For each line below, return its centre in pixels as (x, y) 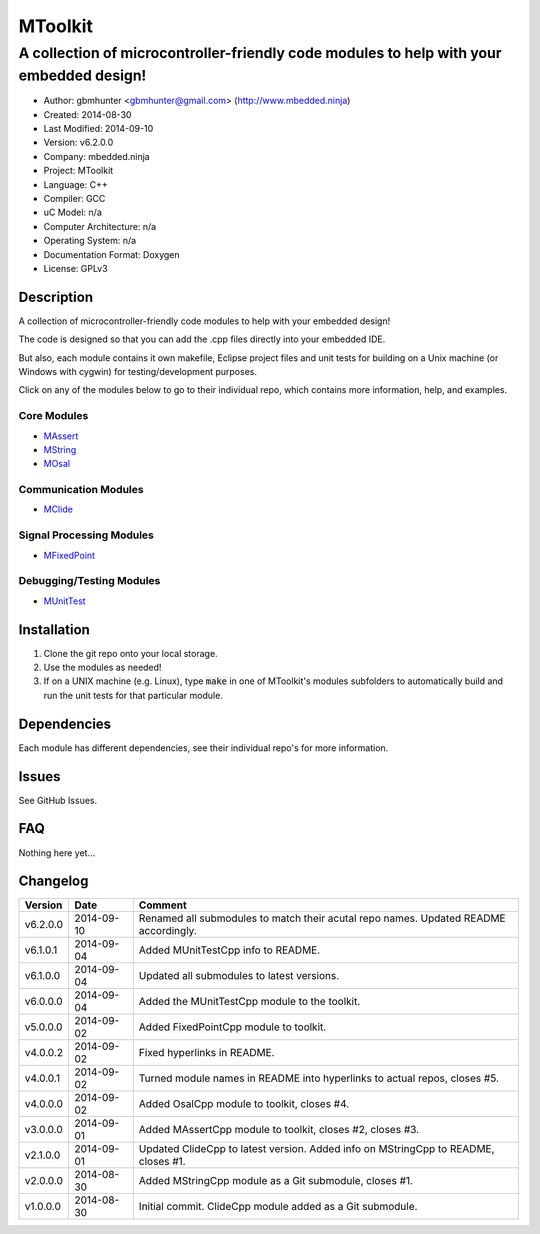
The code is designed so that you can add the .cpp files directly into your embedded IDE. (202, 339)
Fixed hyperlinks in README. (206, 1053)
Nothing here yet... (57, 852)
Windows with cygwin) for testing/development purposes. (137, 371)
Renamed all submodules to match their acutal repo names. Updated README (322, 918)
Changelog (53, 881)
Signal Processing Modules (86, 535)
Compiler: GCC (74, 198)
